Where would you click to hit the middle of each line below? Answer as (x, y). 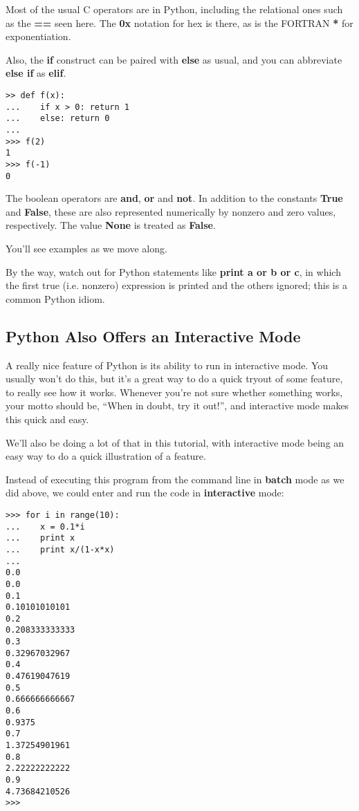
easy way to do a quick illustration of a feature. (106, 456)
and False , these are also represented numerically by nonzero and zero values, (171, 211)
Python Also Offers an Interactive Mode (153, 336)
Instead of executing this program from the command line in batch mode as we (175, 479)
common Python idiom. (55, 298)
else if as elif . (36, 73)
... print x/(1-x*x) (60, 549)
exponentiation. (38, 36)
